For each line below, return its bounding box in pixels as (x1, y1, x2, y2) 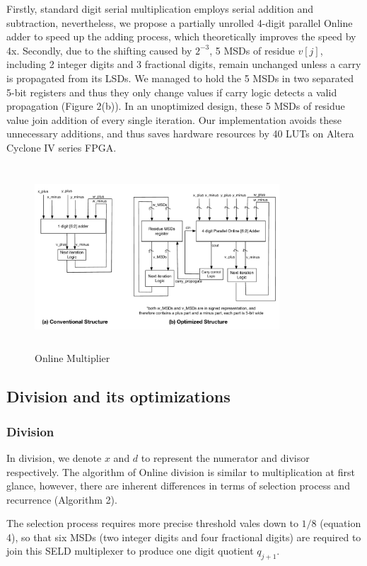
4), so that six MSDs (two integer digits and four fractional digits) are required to (6, 529, 361, 544)
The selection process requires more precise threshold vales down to (6, 516, 298, 531)
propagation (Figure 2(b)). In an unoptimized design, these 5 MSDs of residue (6, 98, 345, 113)
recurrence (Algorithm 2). (6, 492, 117, 506)
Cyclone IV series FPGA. (6, 140, 117, 154)
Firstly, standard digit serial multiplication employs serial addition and (6, 1, 314, 16)
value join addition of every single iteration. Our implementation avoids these (6, 112, 342, 127)
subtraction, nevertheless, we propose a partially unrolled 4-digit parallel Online (6, 15, 353, 30)
